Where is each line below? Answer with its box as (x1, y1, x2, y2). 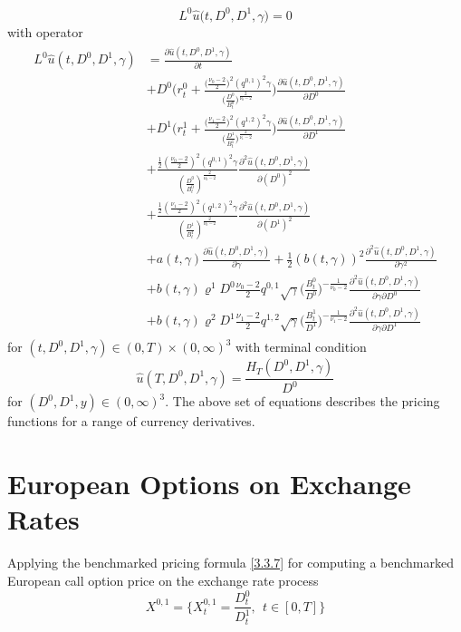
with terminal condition (235, 337, 367, 356)
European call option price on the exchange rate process (7, 570, 319, 589)
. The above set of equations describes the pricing (165, 392, 440, 411)
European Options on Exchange (7, 465, 411, 502)
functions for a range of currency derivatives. (7, 412, 255, 431)
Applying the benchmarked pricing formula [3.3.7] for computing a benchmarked (7, 553, 454, 572)
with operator (7, 22, 83, 41)
